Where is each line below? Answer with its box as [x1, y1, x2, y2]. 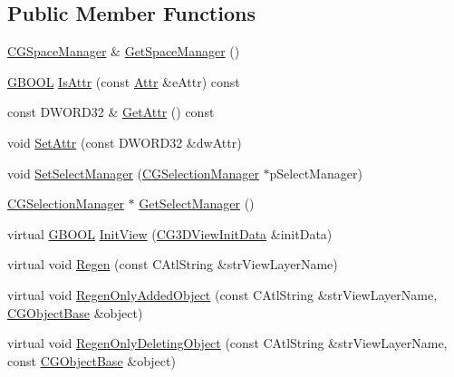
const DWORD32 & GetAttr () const [7, 102, 215, 121]
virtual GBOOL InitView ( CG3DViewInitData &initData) [7, 224, 333, 243]
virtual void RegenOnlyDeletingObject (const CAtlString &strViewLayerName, [7, 333, 448, 353]
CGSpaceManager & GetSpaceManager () [7, 42, 240, 61]
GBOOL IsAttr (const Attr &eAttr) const [7, 72, 240, 91]
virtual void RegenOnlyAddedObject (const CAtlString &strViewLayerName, [7, 285, 438, 304]
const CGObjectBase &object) [7, 351, 176, 370]
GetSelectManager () [139, 194, 255, 213]
